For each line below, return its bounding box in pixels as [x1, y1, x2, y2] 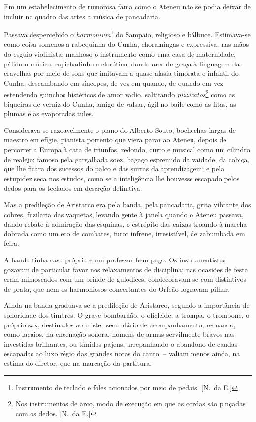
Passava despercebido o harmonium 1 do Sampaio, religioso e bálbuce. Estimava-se [4, 28, 251, 39]
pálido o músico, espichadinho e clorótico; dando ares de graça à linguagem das [4, 58, 243, 68]
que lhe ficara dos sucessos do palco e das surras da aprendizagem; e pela [4, 163, 224, 174]
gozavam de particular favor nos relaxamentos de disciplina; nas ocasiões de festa [4, 264, 248, 274]
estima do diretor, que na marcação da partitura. [4, 357, 152, 368]
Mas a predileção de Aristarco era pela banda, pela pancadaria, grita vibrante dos [4, 199, 251, 209]
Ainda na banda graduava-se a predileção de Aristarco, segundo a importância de [4, 300, 250, 310]
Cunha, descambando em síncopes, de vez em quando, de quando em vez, [4, 77, 225, 88]
